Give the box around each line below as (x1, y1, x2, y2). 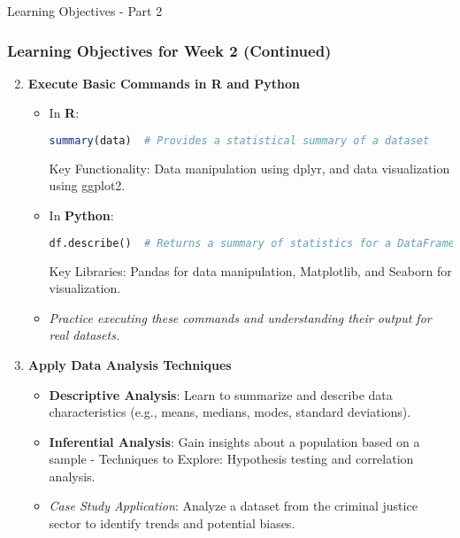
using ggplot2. (49, 176, 126, 195)
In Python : (49, 206, 114, 225)
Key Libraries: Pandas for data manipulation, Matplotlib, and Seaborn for (49, 261, 452, 280)
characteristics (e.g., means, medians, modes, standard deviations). (49, 403, 411, 421)
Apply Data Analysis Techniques (27, 355, 232, 373)
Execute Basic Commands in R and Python (27, 73, 300, 92)
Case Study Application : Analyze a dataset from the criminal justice (49, 496, 418, 515)
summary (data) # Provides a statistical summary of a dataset (49, 134, 430, 147)
